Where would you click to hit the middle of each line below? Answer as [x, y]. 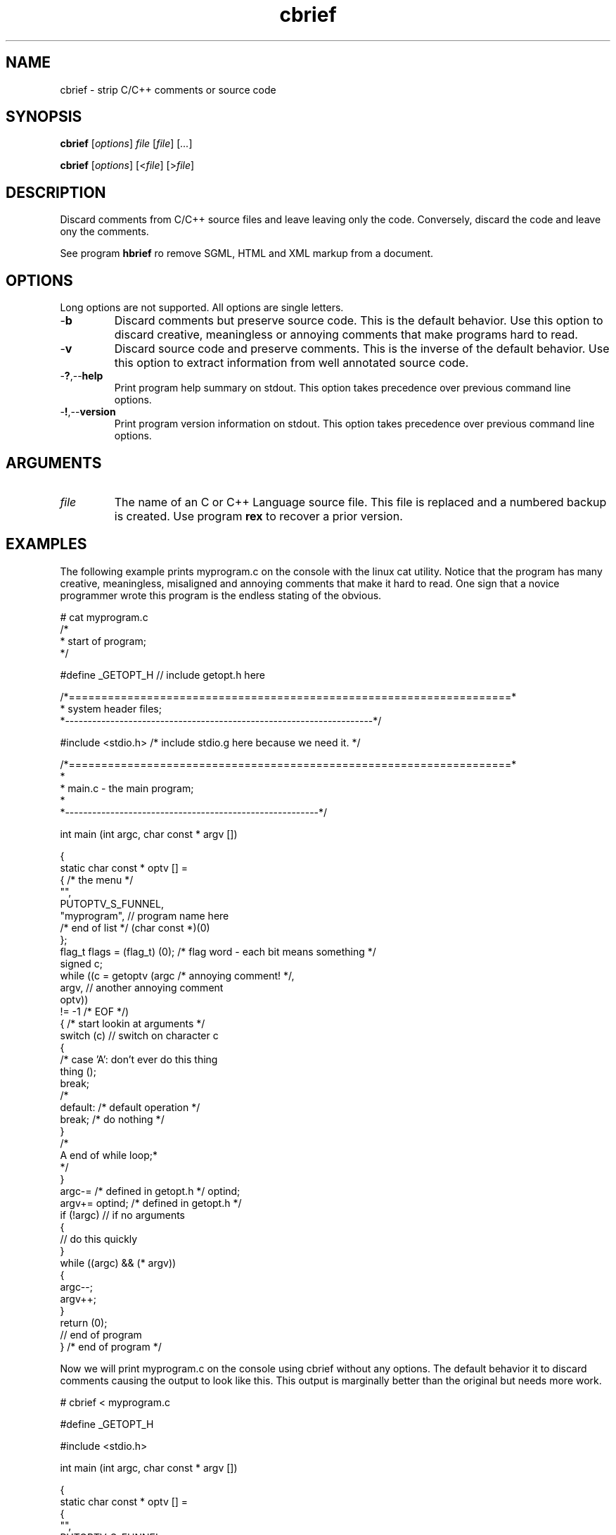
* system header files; [111, 708]
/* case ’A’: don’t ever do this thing [139, 1059]
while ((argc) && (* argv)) [118, 1263]
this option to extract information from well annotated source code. [291, 363]
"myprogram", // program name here [145, 915]
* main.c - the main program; [127, 788]
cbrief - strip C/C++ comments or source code [168, 89]
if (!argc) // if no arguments [122, 1215]
